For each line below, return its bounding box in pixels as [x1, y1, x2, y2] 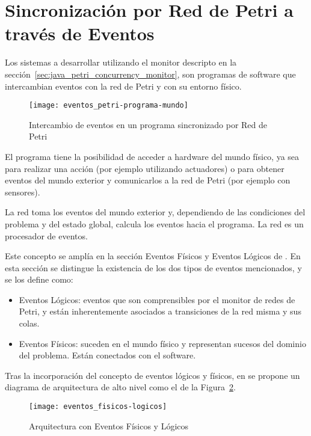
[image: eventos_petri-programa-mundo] [29, 101, 188, 110]
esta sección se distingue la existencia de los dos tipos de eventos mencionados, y [5, 261, 302, 274]
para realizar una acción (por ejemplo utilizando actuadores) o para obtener [5, 162, 285, 174]
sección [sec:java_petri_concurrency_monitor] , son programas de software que [5, 67, 296, 80]
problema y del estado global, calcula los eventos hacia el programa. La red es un [5, 217, 304, 230]
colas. [19, 317, 40, 330]
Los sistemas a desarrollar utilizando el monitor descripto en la [5, 56, 237, 69]
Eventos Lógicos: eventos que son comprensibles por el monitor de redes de [19, 293, 295, 306]
